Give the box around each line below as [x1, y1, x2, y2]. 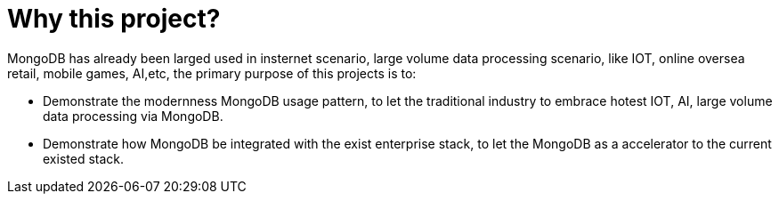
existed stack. [43, 150, 124, 166]
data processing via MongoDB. [43, 108, 223, 124]
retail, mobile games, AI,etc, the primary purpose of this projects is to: [7, 65, 417, 81]
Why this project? [7, 4, 221, 34]
